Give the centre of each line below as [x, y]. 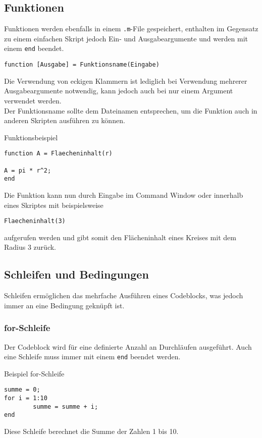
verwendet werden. [33, 100]
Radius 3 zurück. [30, 247]
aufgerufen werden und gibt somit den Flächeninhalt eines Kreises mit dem [120, 237]
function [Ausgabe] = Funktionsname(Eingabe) [82, 65]
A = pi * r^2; [28, 170]
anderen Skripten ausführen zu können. [65, 120]
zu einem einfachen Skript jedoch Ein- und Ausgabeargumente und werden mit [126, 38]
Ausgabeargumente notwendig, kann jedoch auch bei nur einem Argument [119, 91]
